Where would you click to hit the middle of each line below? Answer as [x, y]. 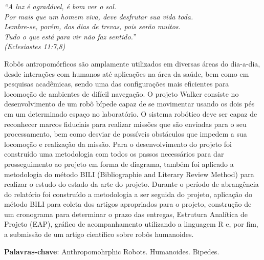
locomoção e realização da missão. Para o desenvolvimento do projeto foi [118, 144]
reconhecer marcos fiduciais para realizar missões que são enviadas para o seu [125, 124]
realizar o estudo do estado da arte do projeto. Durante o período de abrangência [131, 184]
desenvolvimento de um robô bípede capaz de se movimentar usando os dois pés [129, 104]
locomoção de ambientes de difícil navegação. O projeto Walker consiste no [122, 93]
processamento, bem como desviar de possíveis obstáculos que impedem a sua [126, 134]
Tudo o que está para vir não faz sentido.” [70, 36]
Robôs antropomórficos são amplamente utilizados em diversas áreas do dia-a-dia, [132, 63]
